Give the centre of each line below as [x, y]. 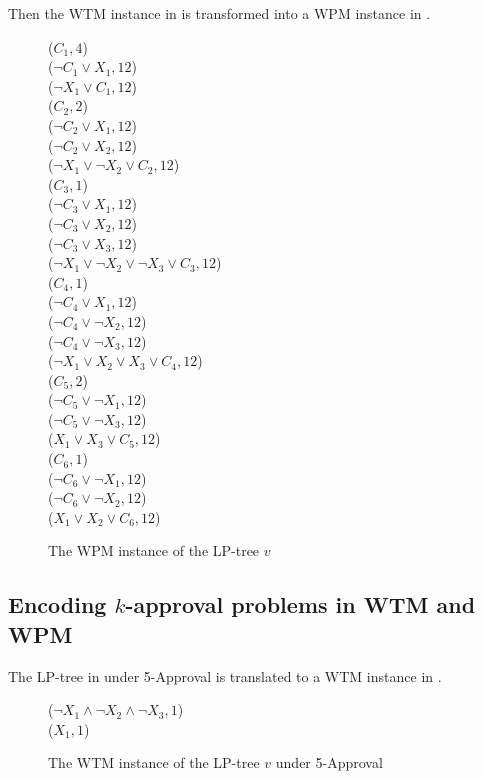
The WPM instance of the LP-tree [154, 550]
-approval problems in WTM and [300, 604]
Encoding [57, 604]
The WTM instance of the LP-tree [154, 762]
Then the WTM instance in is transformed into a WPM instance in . [219, 13]
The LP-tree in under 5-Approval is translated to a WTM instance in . [225, 675]
